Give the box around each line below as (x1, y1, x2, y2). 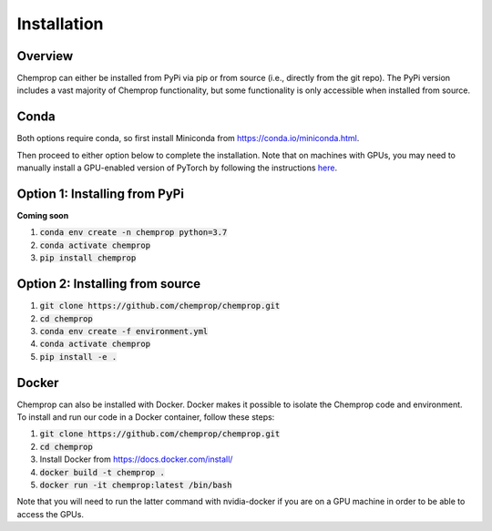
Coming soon (16, 210, 69, 221)
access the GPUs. (16, 508, 84, 519)
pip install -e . (39, 352, 118, 362)
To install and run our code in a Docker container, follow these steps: (16, 411, 275, 423)
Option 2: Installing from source (16, 276, 201, 291)
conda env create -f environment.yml (39, 326, 209, 336)
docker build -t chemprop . (39, 467, 166, 477)
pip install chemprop (39, 253, 137, 263)
